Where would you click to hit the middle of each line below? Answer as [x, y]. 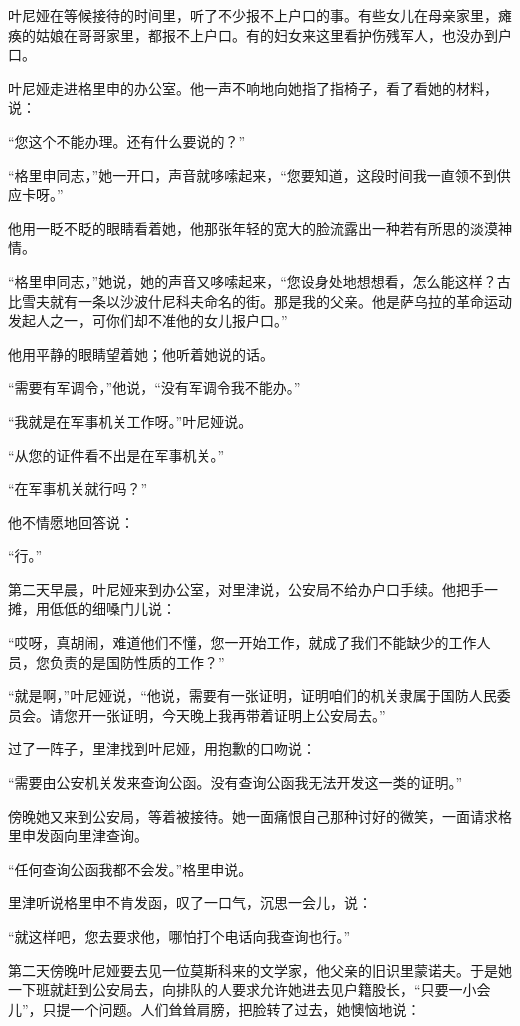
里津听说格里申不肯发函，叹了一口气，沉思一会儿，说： [190, 902]
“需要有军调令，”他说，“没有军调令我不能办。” [154, 387]
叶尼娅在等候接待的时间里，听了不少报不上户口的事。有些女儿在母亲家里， [253, 15]
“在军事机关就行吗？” [78, 488]
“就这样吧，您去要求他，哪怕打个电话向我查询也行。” [179, 936]
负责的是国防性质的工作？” [137, 661]
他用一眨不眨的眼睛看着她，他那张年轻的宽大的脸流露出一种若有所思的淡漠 [253, 227]
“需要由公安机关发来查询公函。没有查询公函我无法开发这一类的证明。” [235, 782]
